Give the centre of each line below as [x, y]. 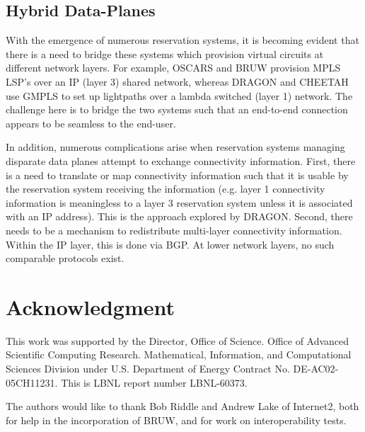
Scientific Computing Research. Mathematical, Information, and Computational [179, 354]
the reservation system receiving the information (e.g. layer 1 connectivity [166, 189]
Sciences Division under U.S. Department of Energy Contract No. [148, 369]
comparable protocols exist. [65, 258]
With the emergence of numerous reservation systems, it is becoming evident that [182, 40]
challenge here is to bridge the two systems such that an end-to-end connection [177, 109]
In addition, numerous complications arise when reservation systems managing [175, 147]
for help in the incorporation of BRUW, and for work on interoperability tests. [176, 420]
